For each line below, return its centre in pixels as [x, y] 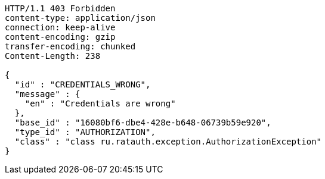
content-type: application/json [80, 18]
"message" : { [47, 94]
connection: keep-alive [60, 27]
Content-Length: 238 [53, 56]
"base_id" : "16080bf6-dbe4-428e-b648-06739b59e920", [143, 123]
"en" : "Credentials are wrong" [100, 103]
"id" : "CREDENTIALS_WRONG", [83, 84]
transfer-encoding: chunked [70, 46]
